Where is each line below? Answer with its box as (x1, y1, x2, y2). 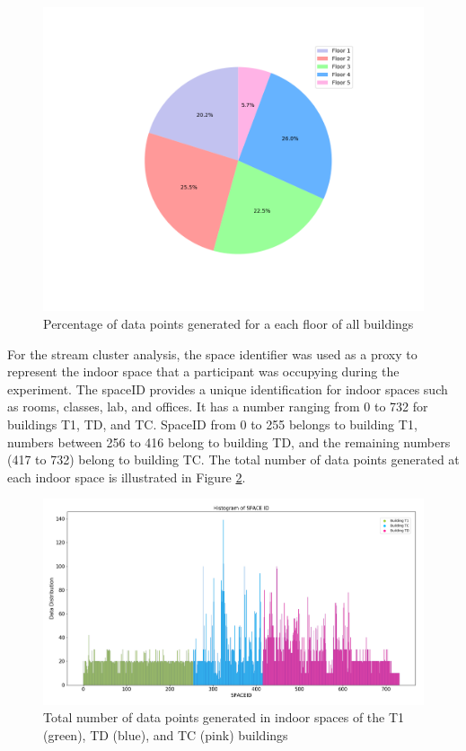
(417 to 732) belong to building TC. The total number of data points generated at (7, 450, 460, 469)
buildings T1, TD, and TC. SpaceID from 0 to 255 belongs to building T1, (7, 414, 418, 433)
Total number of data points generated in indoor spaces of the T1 (43, 708, 405, 727)
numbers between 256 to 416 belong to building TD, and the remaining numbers (7, 432, 451, 451)
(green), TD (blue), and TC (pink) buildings (43, 726, 288, 745)
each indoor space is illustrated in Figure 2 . (7, 467, 246, 486)
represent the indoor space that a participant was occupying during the (7, 362, 400, 381)
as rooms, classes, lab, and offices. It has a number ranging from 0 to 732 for (7, 397, 428, 416)
